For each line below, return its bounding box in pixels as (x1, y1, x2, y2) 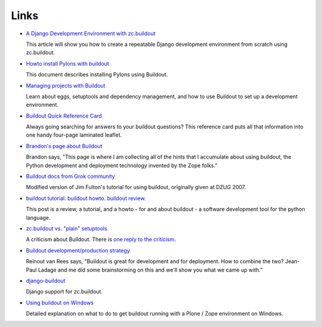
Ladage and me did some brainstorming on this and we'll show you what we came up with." (38, 266, 263, 273)
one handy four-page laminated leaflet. (26, 131, 122, 138)
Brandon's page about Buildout (26, 142, 103, 149)
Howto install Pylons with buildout (26, 60, 110, 67)
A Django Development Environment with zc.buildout (26, 30, 156, 37)
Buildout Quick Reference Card (26, 112, 103, 119)
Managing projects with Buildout (26, 82, 106, 89)
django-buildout (26, 277, 66, 284)
